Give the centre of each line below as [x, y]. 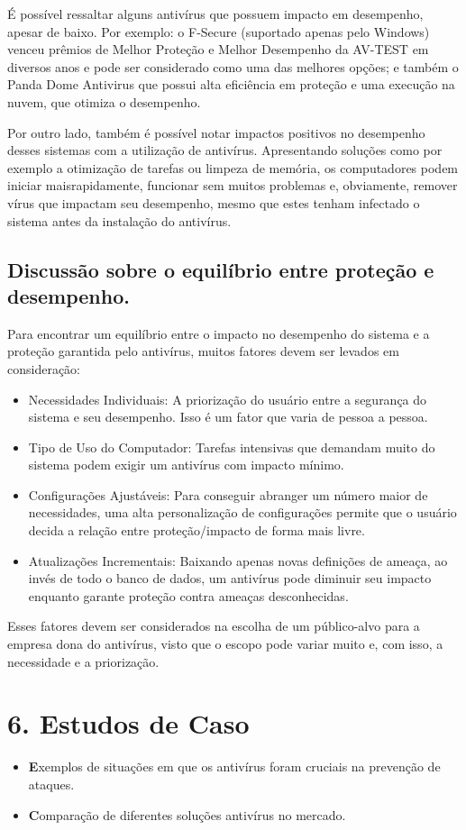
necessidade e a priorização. [83, 661]
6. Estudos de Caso [128, 723]
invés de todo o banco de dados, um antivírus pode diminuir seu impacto [230, 578]
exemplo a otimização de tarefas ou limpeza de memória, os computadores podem [233, 167]
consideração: [44, 368]
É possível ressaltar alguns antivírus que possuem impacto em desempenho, [215, 14]
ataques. [51, 784]
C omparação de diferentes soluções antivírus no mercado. [187, 814]
